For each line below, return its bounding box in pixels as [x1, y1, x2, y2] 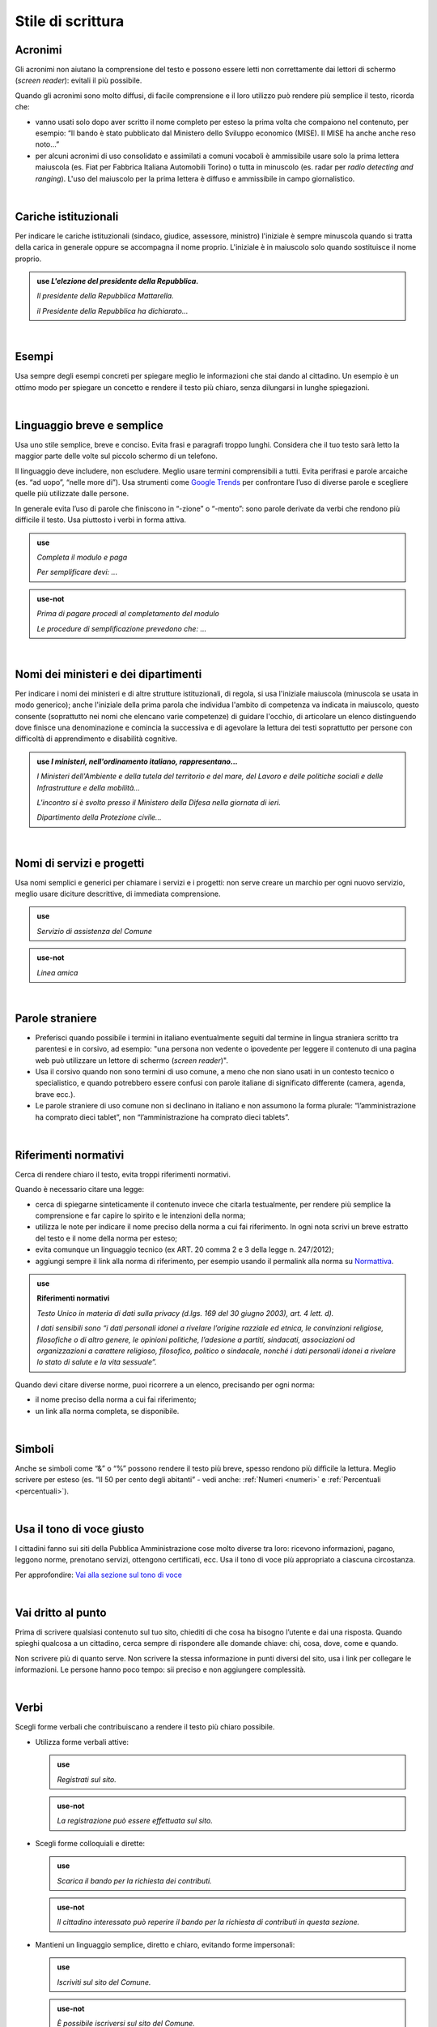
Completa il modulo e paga [36, 552, 128, 562]
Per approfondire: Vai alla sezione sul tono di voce [15, 1570, 182, 1579]
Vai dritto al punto [15, 1605, 107, 1619]
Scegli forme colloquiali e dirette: [35, 1838, 146, 1848]
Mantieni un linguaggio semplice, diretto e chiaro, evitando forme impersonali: [35, 1939, 295, 1949]
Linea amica [36, 967, 78, 977]
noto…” [35, 139, 60, 149]
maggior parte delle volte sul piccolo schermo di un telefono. [15, 451, 218, 461]
